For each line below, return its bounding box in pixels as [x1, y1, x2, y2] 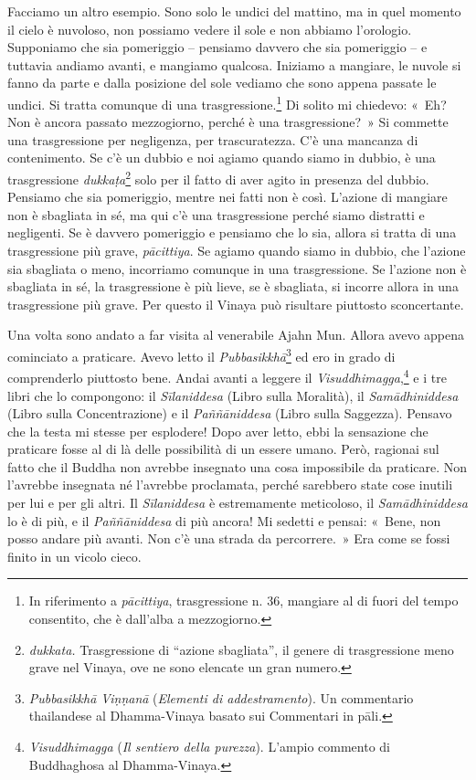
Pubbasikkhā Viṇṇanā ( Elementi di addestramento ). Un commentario [28, 688, 414, 707]
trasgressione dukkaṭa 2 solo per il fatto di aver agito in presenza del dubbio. [7, 167, 429, 188]
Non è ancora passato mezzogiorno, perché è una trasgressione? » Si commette [7, 112, 449, 132]
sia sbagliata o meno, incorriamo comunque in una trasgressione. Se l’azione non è [7, 258, 467, 278]
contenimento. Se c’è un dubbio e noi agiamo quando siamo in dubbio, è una [7, 148, 436, 167]
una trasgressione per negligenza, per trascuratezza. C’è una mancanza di [7, 130, 418, 149]
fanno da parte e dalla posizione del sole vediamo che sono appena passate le [7, 73, 437, 92]
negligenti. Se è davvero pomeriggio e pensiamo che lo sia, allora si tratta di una [7, 223, 457, 242]
